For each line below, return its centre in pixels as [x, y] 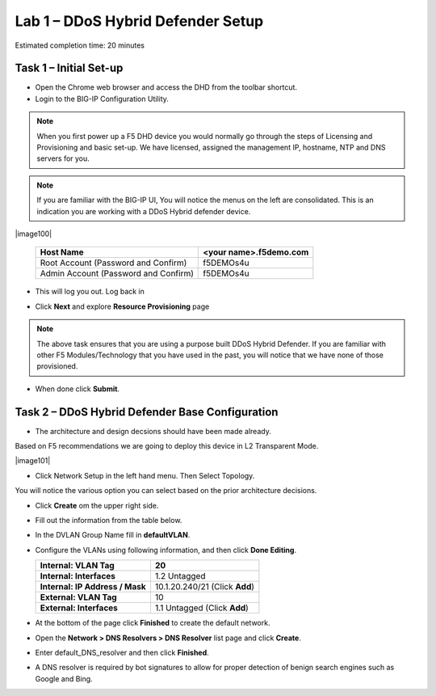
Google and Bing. [64, 678]
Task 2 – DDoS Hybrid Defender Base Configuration [147, 412]
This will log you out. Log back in [90, 292]
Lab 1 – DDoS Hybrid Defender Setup [139, 21]
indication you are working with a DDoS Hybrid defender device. [144, 211]
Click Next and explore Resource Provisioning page [122, 306]
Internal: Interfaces [78, 576]
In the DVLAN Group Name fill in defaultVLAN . [113, 535]
